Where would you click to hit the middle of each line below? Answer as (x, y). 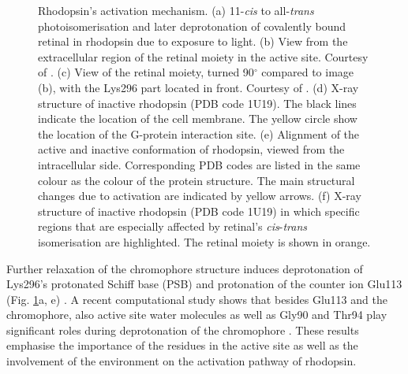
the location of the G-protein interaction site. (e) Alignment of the (199, 133)
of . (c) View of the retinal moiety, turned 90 (146, 72)
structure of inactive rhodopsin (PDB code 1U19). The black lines (197, 103)
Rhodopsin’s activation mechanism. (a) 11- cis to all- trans (176, 10)
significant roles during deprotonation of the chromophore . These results (183, 330)
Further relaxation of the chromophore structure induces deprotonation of (185, 268)
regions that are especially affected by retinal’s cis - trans (173, 226)
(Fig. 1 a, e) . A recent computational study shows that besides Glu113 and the (197, 299)
